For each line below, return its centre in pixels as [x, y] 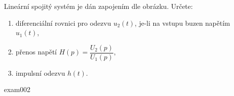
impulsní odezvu [40, 72]
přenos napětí [36, 52]
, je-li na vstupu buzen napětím [182, 23]
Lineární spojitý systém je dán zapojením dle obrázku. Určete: [98, 6]
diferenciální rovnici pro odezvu [63, 23]
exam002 [17, 89]
